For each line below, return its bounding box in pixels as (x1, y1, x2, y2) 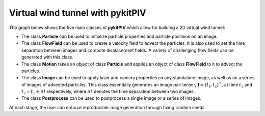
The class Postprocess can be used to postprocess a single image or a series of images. (21, 95, 202, 101)
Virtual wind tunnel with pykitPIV (9, 7, 147, 18)
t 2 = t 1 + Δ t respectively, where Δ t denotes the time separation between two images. (21, 88, 195, 95)
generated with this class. (21, 54, 74, 60)
